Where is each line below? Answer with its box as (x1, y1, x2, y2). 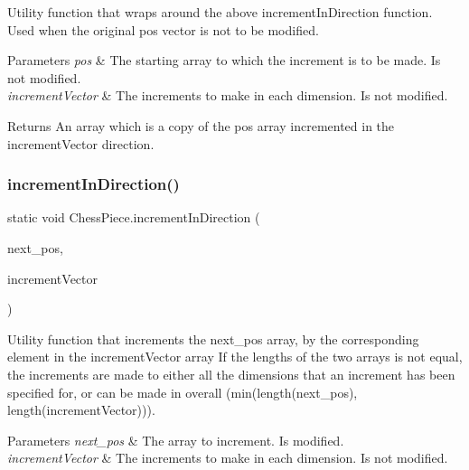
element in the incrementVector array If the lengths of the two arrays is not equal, (7, 347, 463, 366)
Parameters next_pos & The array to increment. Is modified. (7, 430, 344, 449)
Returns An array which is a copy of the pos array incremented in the (7, 116, 395, 135)
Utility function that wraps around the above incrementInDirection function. (7, 3, 433, 21)
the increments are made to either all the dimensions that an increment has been (7, 364, 455, 383)
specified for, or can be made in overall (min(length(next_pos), (7, 382, 358, 401)
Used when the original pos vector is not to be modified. (7, 20, 319, 39)
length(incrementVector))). (7, 400, 155, 419)
